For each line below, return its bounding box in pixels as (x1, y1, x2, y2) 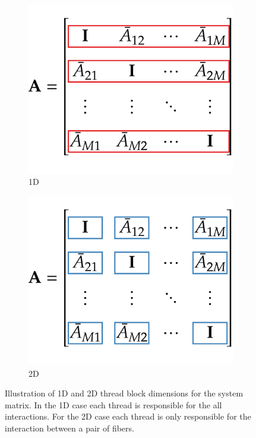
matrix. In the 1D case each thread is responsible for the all (5, 398, 222, 411)
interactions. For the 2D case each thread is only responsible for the (5, 410, 251, 423)
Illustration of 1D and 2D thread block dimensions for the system (5, 387, 244, 399)
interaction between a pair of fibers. (5, 421, 134, 434)
